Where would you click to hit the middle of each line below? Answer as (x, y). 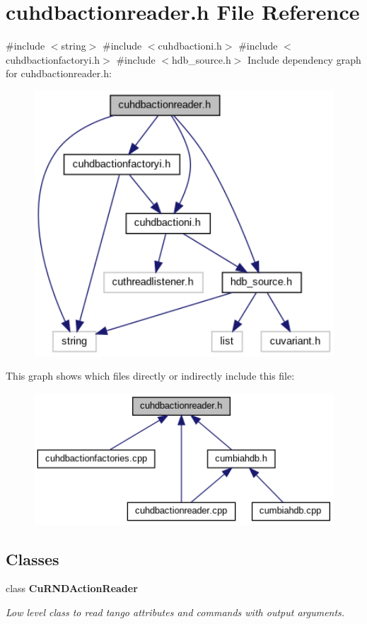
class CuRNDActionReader (72, 588)
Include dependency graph (304, 59)
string (74, 46)
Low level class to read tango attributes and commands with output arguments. (175, 612)
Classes (33, 558)
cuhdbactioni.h (190, 46)
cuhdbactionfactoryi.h (53, 59)
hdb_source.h (201, 59)
